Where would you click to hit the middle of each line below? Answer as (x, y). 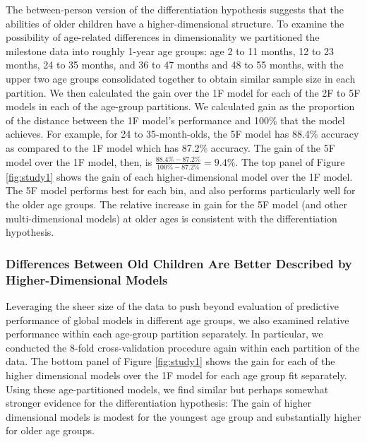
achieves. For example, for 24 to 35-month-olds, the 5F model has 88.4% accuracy (182, 134)
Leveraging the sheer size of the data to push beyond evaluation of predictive (172, 305)
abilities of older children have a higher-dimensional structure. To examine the (175, 23)
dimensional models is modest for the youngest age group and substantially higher (183, 416)
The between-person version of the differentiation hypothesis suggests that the (175, 9)
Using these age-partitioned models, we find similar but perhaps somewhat (167, 389)
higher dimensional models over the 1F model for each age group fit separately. (176, 375)
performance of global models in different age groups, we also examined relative (178, 319)
